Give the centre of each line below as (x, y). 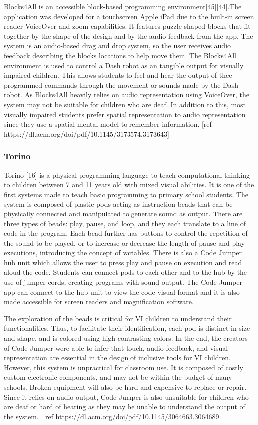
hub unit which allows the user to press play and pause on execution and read (123, 262)
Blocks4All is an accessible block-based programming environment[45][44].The (123, 6)
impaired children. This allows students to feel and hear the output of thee (118, 75)
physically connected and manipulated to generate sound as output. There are (123, 213)
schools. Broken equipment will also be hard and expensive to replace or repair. (125, 387)
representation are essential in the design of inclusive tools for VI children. (117, 357)
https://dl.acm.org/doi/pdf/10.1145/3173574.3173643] (87, 133)
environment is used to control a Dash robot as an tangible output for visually (124, 65)
